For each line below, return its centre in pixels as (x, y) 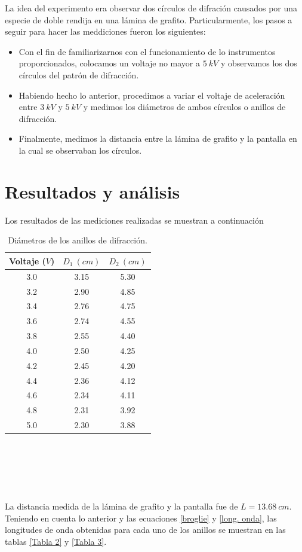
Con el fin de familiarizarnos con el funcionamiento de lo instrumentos (147, 51)
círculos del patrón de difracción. (79, 74)
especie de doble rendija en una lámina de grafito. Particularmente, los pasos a (149, 19)
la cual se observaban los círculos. (80, 150)
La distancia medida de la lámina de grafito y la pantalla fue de (121, 506)
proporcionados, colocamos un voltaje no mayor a (110, 63)
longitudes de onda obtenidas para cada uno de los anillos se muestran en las (145, 530)
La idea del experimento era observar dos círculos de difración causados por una (151, 8)
